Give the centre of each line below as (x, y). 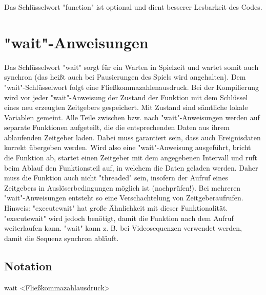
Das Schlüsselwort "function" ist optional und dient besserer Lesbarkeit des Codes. (133, 7)
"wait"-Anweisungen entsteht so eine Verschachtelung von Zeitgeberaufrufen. (124, 198)
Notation (28, 265)
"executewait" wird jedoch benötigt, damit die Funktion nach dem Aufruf (119, 218)
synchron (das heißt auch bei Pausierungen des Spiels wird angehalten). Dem (125, 77)
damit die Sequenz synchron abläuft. (62, 238)
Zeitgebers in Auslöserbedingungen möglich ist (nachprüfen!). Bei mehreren (122, 187)
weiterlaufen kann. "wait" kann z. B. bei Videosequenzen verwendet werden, (123, 228)
